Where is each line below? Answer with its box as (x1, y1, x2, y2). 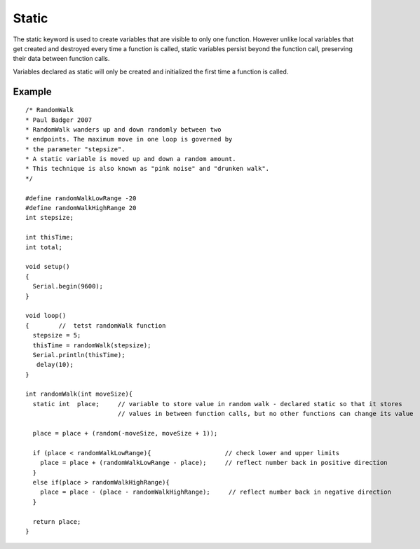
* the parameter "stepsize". (25, 145, 126, 153)
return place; (32, 517, 81, 525)
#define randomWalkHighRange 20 (25, 204, 137, 212)
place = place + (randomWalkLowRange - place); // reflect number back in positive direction (39, 459, 388, 467)
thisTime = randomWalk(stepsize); (32, 341, 151, 349)
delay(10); (36, 361, 74, 369)
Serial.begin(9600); (32, 282, 104, 291)
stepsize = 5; (32, 331, 81, 340)
